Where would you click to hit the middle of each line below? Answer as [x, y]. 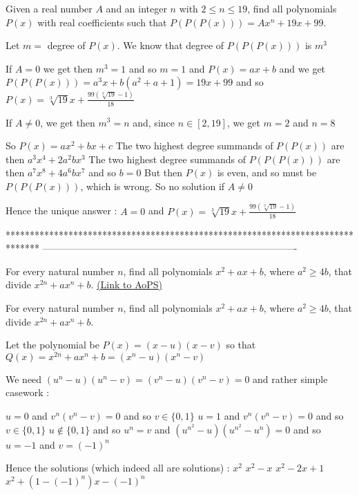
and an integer [136, 8]
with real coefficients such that [102, 22]
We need [24, 379]
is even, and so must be [267, 172]
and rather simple [290, 379]
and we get [302, 68]
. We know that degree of [171, 45]
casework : [28, 392]
